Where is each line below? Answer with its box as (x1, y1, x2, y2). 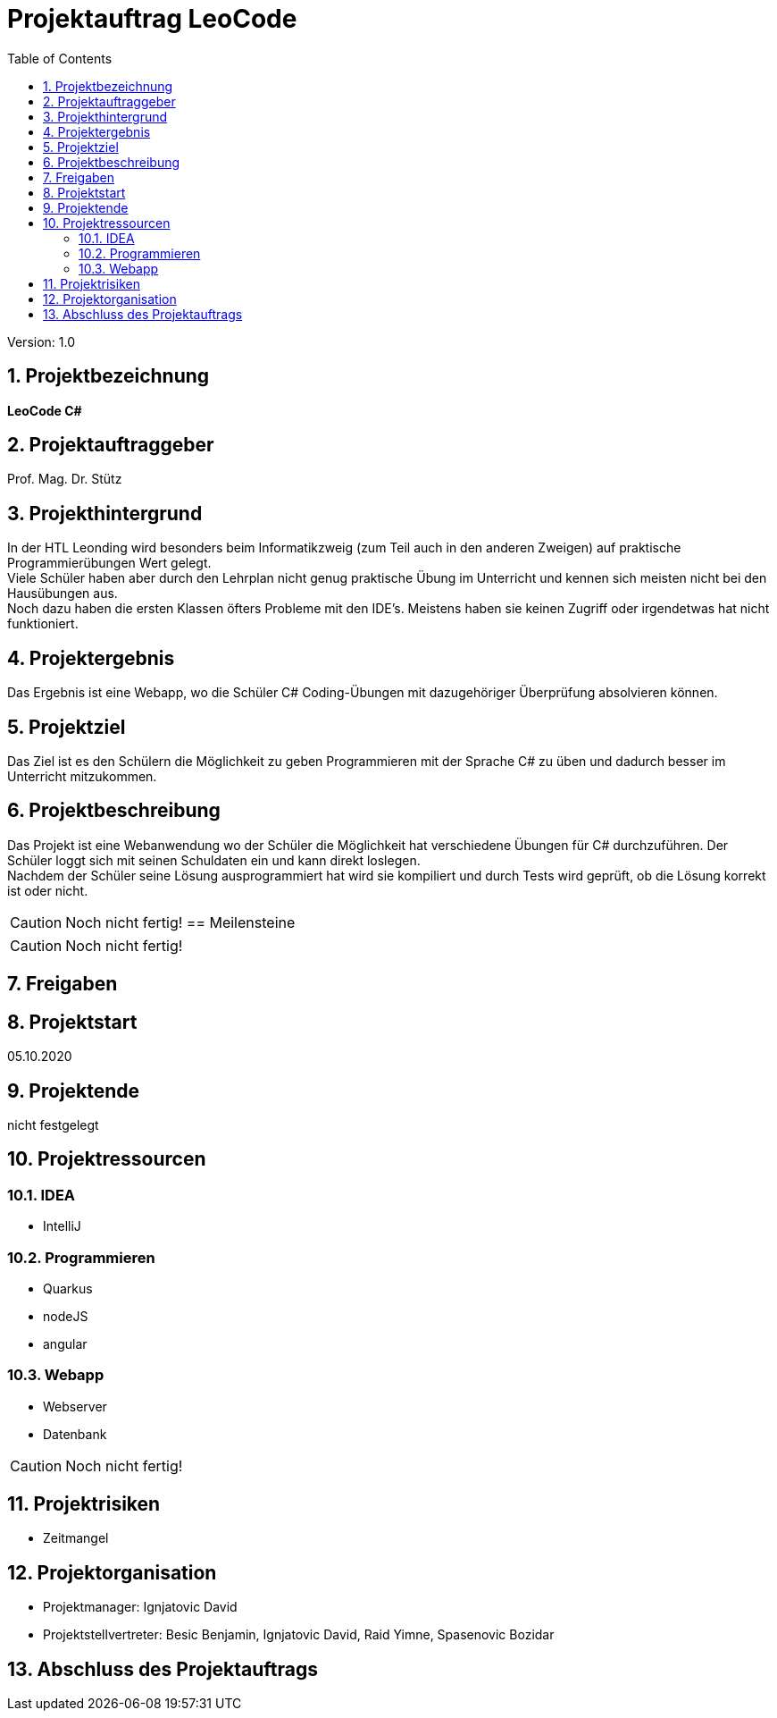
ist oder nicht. (7, 882, 88, 898)
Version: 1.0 (7, 333, 76, 349)
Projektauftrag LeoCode (7, 4, 297, 34)
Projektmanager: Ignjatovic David (43, 1599, 238, 1615)
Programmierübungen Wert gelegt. (7, 555, 212, 571)
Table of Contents (7, 50, 113, 66)
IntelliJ (43, 1218, 81, 1234)
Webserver (43, 1398, 107, 1414)
